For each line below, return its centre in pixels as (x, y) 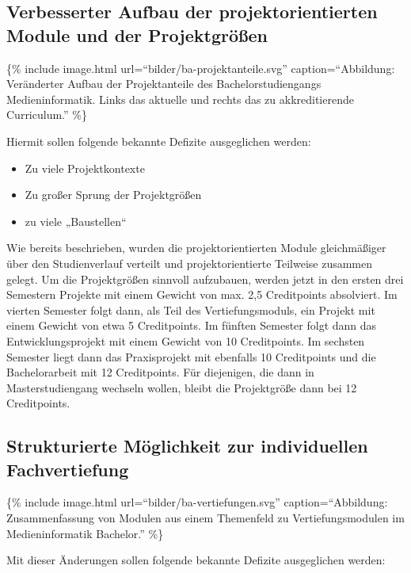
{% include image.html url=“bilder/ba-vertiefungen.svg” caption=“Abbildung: (197, 502)
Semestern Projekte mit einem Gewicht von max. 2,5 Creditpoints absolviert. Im (202, 294)
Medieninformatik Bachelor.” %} (85, 533)
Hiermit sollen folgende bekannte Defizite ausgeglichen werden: (159, 141)
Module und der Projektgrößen (137, 34)
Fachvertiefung (68, 469)
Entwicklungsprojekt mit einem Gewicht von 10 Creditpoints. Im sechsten (186, 340)
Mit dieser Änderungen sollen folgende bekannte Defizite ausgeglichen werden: (196, 560)
